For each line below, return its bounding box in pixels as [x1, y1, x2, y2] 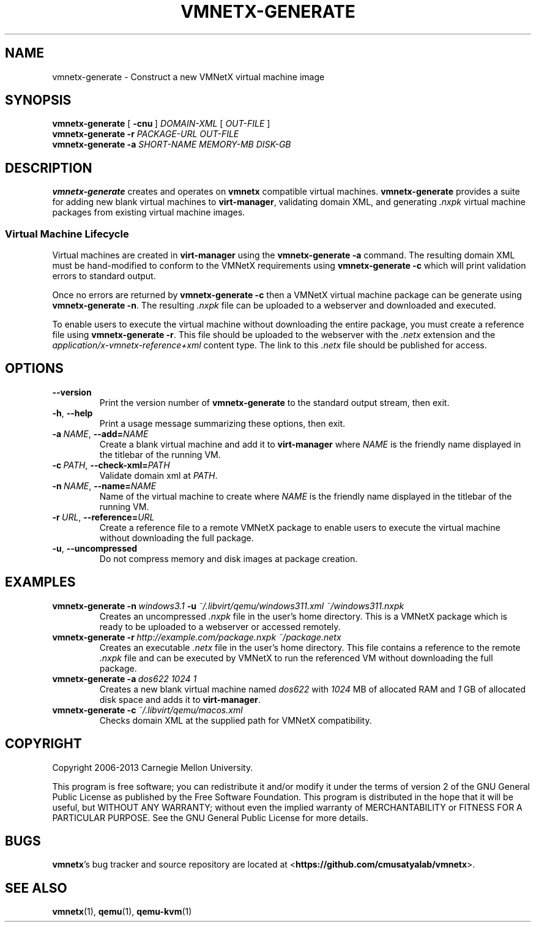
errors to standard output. [52, 271, 156, 282]
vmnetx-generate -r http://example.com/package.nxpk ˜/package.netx [52, 631, 341, 642]
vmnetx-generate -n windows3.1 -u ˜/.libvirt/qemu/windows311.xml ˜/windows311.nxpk [52, 600, 404, 611]
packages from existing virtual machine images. [52, 207, 245, 218]
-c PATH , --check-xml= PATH [52, 459, 170, 470]
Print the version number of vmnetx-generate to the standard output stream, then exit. [99, 397, 450, 408]
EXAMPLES [5, 574, 76, 590]
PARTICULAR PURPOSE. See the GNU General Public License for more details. [52, 812, 368, 823]
